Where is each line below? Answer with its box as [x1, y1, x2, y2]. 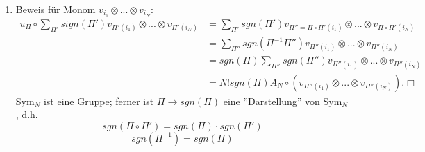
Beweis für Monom [15, 2, 96, 16]
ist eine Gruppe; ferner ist [43, 93, 154, 108]
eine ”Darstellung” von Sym [223, 93, 342, 108]
